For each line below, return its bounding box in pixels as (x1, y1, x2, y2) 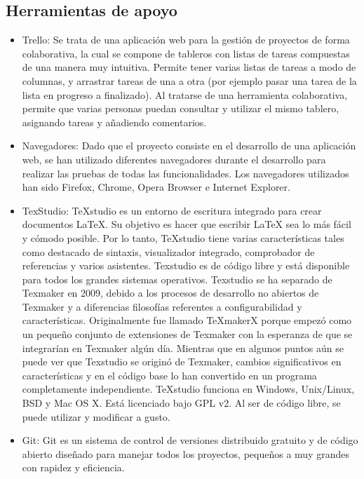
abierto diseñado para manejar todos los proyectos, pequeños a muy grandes (22, 446, 349, 461)
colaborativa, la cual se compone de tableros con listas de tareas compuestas (22, 46, 350, 60)
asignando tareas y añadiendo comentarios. (22, 114, 207, 129)
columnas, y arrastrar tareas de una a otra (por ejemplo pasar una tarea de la (22, 73, 357, 88)
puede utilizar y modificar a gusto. (22, 409, 170, 424)
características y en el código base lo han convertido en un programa (22, 367, 317, 382)
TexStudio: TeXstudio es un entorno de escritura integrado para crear (22, 203, 322, 217)
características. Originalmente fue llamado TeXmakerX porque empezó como (22, 313, 352, 328)
